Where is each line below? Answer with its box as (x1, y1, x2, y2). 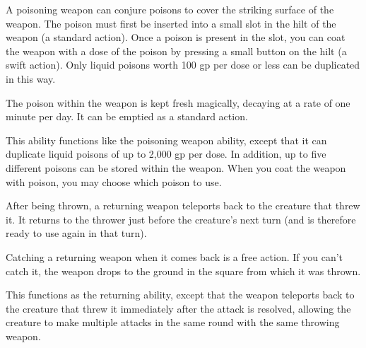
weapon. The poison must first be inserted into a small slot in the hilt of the (6, 16, 336, 30)
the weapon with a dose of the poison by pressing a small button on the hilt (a (6, 43, 347, 58)
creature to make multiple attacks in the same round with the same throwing (6, 315, 340, 330)
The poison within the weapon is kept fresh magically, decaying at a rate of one (6, 95, 350, 110)
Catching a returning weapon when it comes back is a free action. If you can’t (6, 249, 343, 264)
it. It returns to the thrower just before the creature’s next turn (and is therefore (6, 211, 356, 226)
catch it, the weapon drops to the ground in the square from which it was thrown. (6, 263, 361, 278)
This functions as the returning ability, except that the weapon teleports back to (6, 287, 355, 302)
